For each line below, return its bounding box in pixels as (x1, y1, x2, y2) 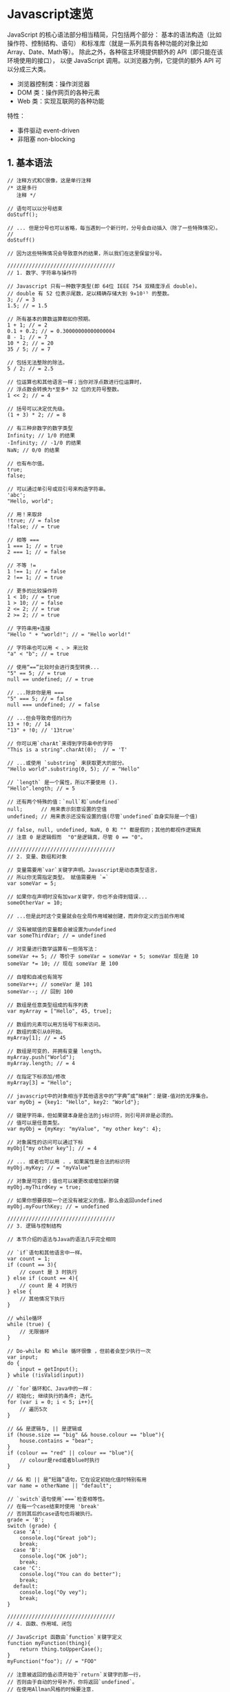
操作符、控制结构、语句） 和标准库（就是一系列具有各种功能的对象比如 (7, 39, 208, 47)
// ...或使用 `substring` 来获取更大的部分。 (7, 759, 127, 766)
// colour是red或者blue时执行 (19, 1457, 100, 1464)
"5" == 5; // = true (7, 670, 67, 677)
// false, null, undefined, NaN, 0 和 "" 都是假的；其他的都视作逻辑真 (7, 826, 202, 833)
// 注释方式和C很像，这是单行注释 (7, 177, 92, 184)
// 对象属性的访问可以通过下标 (7, 1138, 84, 1146)
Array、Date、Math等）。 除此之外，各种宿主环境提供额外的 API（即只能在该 (7, 48, 224, 56)
